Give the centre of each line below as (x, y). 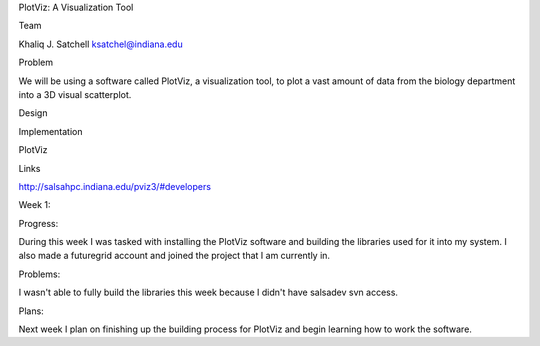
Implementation (50, 131)
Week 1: (34, 205)
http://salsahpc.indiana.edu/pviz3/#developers (115, 186)
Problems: (39, 274)
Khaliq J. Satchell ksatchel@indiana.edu (101, 44)
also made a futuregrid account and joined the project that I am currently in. (174, 256)
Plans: (31, 311)
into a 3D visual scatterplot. (75, 94)
